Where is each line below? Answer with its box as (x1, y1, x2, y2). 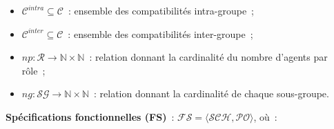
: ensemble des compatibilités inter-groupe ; (68, 26, 253, 41)
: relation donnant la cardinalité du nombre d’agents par (89, 50, 328, 64)
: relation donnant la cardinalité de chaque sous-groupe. (93, 86, 329, 101)
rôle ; (21, 63, 46, 77)
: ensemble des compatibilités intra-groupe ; (68, 3, 255, 17)
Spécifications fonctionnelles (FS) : (6, 109, 175, 123)
